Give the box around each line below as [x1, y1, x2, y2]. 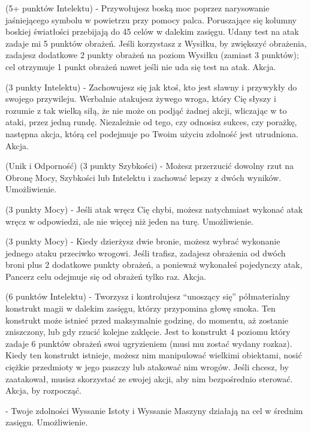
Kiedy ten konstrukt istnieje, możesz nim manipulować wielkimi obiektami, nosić [5, 349, 302, 361]
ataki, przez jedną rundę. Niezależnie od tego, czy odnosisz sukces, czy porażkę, [5, 116, 297, 128]
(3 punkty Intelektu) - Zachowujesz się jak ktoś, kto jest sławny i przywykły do [5, 80, 297, 93]
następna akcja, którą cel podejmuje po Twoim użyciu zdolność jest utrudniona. [5, 127, 298, 140]
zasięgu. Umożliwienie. [5, 416, 88, 428]
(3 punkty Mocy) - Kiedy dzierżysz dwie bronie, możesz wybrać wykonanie [5, 235, 280, 247]
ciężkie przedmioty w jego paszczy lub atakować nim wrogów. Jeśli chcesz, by [5, 361, 289, 373]
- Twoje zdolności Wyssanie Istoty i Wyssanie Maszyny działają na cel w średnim [5, 404, 303, 416]
